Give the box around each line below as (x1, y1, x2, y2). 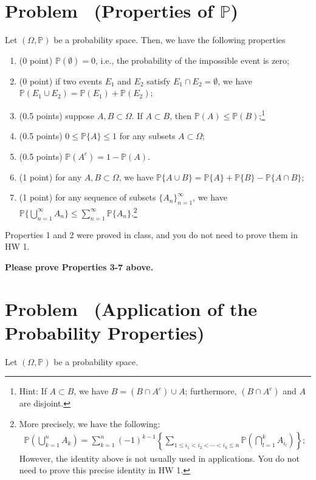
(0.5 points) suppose (19, 109, 95, 122)
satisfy (146, 74, 171, 87)
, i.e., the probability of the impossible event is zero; (95, 53, 289, 66)
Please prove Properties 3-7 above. (5, 260, 154, 273)
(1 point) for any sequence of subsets (19, 191, 156, 204)
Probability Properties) (5, 320, 205, 345)
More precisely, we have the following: (19, 417, 160, 430)
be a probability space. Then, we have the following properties (53, 33, 286, 46)
